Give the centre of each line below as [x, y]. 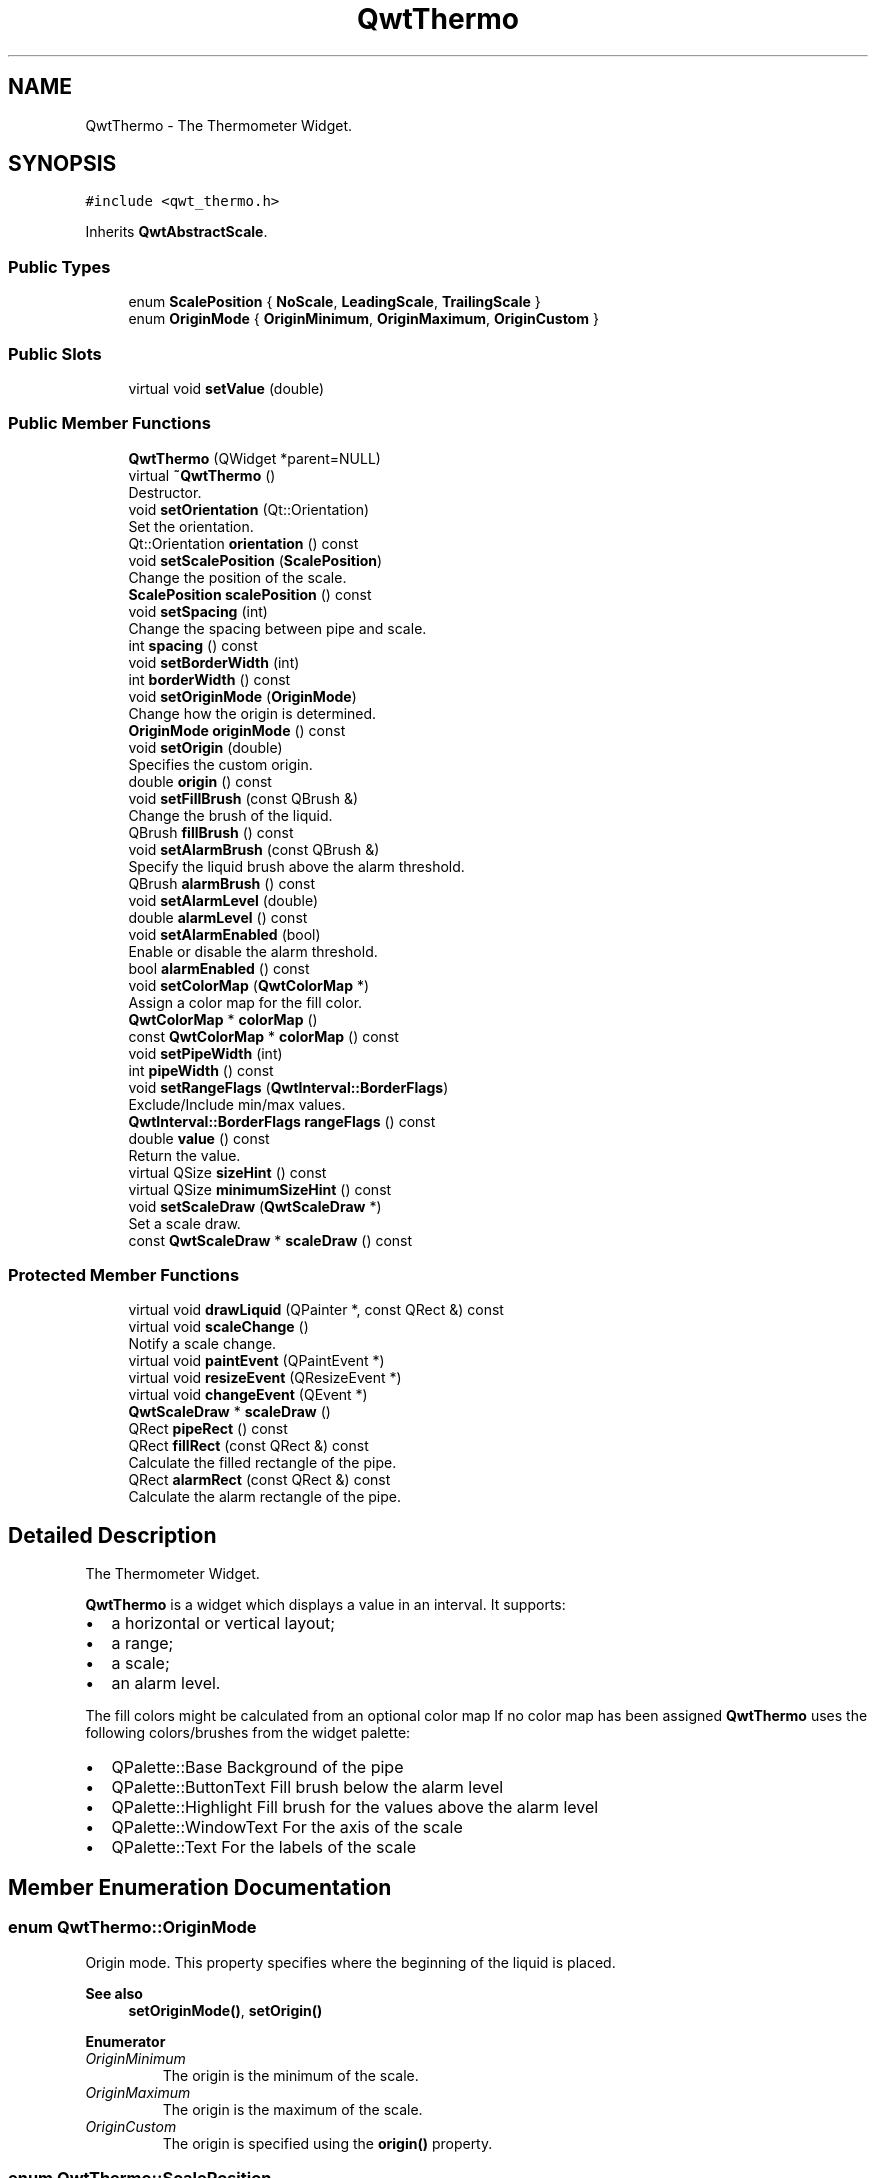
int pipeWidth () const [201, 1070]
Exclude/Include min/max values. [237, 1104]
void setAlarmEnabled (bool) [224, 934]
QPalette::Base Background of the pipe [257, 1767]
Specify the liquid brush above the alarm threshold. [296, 866]
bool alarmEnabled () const [219, 968]
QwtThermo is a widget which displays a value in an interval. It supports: [325, 1605]
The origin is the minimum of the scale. [290, 2075]
